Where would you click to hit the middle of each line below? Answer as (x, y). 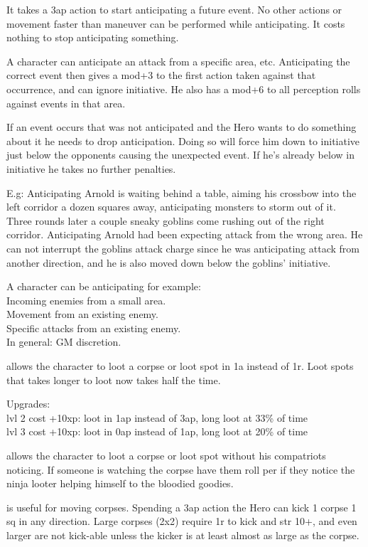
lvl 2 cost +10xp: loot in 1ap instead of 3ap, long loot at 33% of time (157, 417)
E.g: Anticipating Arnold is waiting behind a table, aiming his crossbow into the (182, 192)
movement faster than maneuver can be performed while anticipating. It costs (176, 23)
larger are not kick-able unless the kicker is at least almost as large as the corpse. (183, 535)
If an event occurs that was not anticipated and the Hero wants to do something (182, 127)
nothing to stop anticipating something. (93, 37)
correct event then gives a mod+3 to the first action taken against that (161, 75)
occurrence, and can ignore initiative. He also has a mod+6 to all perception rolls (184, 89)
